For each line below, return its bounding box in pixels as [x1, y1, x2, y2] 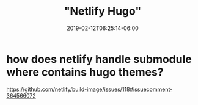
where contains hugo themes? [6, 65, 164, 79]
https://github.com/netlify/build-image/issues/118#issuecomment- [6, 85, 173, 93]
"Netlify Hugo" [64, 4, 142, 18]
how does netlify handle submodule [6, 52, 193, 66]
